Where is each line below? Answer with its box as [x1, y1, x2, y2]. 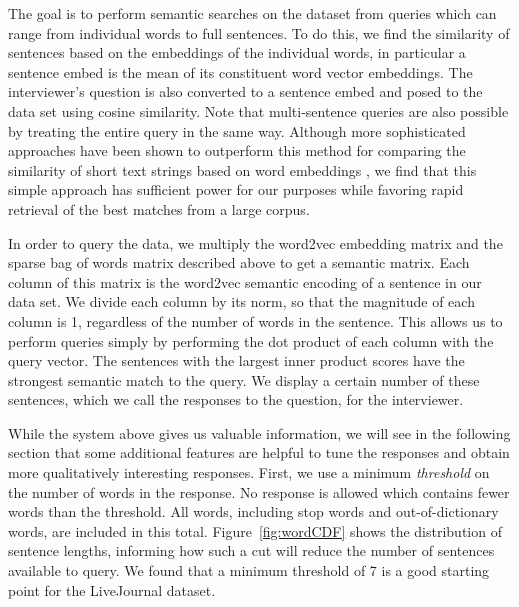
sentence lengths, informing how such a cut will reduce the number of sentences [8, 540, 495, 561]
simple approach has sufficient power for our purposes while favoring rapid [8, 179, 464, 200]
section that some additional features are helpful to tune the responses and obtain [8, 442, 510, 463]
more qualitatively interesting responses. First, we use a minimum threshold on [8, 462, 490, 483]
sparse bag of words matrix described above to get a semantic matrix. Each [8, 252, 470, 273]
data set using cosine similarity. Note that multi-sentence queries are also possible [8, 100, 509, 121]
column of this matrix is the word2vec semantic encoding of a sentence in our [8, 271, 482, 292]
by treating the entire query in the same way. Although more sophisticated [8, 120, 466, 141]
